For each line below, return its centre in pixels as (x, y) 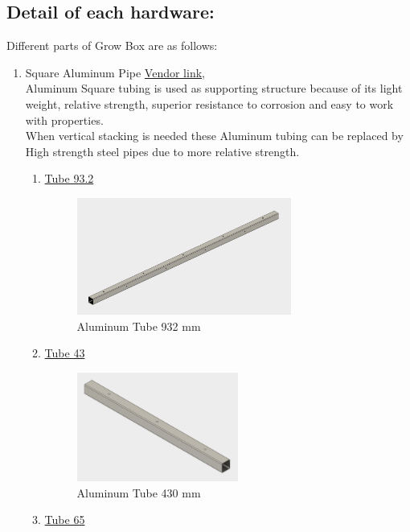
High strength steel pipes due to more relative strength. (162, 151)
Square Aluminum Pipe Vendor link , (115, 72)
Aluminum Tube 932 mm (139, 326)
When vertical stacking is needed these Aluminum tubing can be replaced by (214, 136)
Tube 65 (65, 520)
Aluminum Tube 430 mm (139, 492)
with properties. (64, 120)
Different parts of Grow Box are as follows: (112, 45)
